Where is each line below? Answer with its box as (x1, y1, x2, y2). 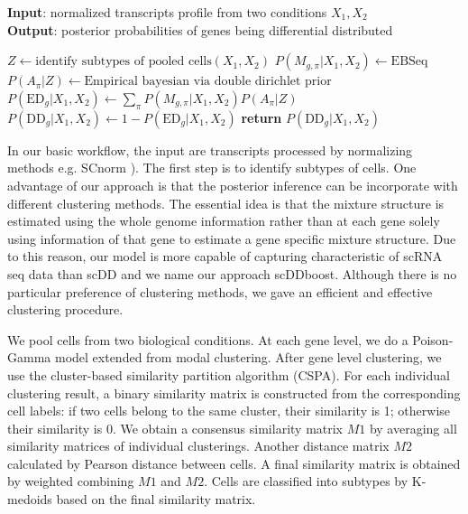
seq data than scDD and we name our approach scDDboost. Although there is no (7, 264, 457, 283)
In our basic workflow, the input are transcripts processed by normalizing (7, 140, 413, 159)
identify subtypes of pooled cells (35, 55, 212, 69)
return (241, 107, 282, 126)
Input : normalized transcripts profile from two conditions (7, 3, 327, 21)
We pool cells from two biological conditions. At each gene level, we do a (7, 330, 408, 349)
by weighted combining (7, 472, 134, 491)
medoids (7, 490, 52, 509)
